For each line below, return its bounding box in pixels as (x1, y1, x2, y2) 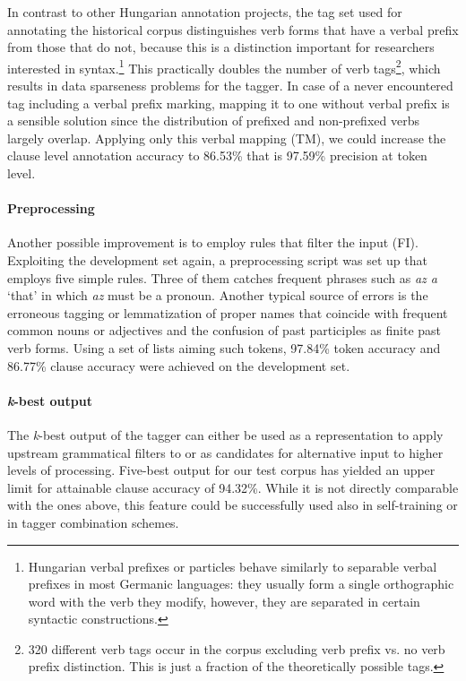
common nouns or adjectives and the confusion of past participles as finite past (7, 321, 442, 340)
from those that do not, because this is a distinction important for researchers (7, 38, 435, 56)
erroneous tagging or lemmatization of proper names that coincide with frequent (7, 303, 448, 322)
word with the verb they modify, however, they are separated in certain (28, 591, 420, 610)
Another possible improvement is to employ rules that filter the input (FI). (7, 233, 419, 252)
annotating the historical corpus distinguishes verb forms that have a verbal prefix (7, 20, 459, 39)
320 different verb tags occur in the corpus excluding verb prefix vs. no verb (28, 639, 445, 658)
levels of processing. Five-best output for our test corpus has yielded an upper (7, 461, 436, 479)
